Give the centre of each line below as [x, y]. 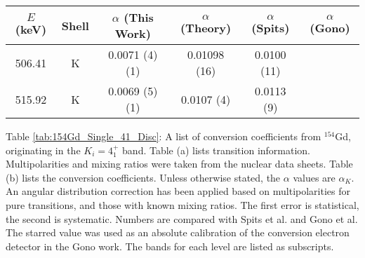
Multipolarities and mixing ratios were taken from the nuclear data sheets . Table [179, 164]
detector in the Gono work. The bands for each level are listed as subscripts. [170, 246]
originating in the [43, 150]
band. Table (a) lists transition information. [217, 150]
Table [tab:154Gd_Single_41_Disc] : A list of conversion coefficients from [164, 136]
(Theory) [206, 28]
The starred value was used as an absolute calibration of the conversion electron [178, 232]
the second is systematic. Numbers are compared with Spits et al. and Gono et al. [182, 218]
